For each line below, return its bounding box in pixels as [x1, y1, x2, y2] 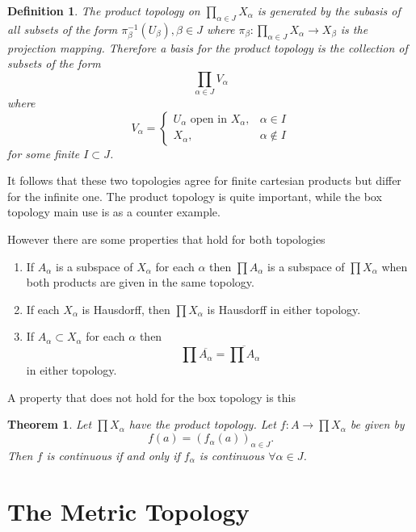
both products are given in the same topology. [26, 274, 254, 291]
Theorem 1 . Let [7, 416, 92, 433]
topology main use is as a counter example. [7, 203, 221, 220]
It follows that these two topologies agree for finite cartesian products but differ [7, 172, 401, 189]
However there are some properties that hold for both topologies [7, 231, 326, 248]
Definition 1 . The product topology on [7, 2, 200, 19]
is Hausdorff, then [82, 300, 170, 317]
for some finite [7, 145, 80, 161]
